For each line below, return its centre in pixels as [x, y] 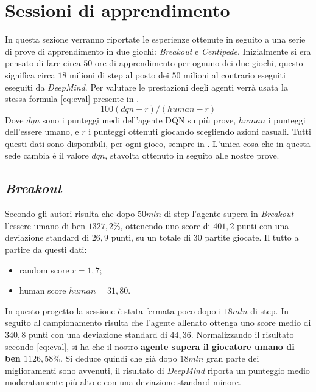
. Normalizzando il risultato [242, 335]
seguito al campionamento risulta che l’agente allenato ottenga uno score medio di [158, 322]
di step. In [270, 310]
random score [44, 270]
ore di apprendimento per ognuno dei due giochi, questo [199, 63]
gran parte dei [233, 358]
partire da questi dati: [46, 249]
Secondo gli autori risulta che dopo [70, 214]
